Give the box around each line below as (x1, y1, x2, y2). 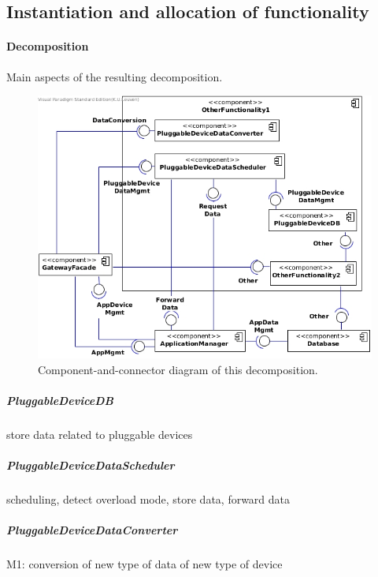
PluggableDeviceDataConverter (6, 522, 178, 538)
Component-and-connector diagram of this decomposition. (38, 361, 318, 377)
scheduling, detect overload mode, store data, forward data (6, 491, 291, 508)
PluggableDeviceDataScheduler (6, 457, 175, 474)
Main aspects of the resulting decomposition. (6, 68, 223, 84)
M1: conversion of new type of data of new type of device (6, 556, 283, 572)
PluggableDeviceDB (6, 392, 114, 409)
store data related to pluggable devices (6, 426, 193, 442)
